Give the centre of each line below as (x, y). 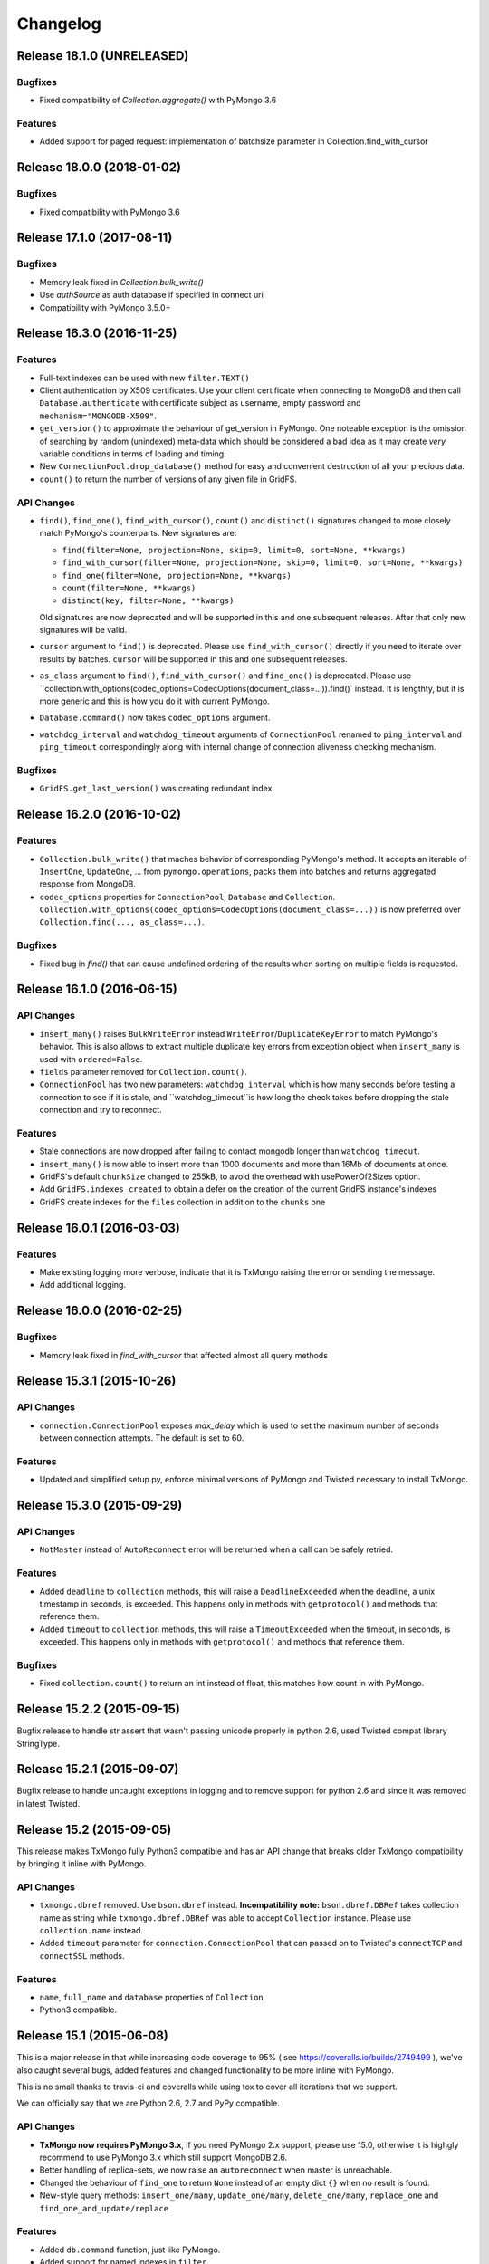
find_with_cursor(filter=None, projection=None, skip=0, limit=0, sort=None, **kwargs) (263, 563)
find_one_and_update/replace (104, 2208)
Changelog (59, 24)
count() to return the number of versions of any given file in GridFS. (168, 479)
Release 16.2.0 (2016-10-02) (99, 815)
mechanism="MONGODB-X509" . (98, 416)
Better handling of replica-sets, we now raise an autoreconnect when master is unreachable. (216, 2170)
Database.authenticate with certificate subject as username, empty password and (200, 403)
